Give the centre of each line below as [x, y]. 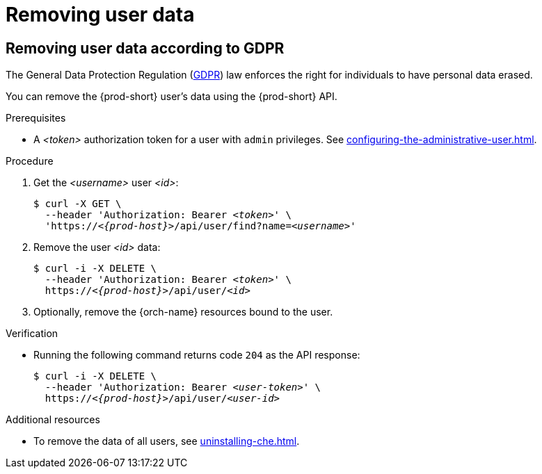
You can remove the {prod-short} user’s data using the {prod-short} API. [172, 97]
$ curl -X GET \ [78, 204]
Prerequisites [36, 118]
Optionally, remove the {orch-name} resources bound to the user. [183, 312]
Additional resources [53, 420]
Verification [32, 334]
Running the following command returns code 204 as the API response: [197, 355]
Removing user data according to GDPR [145, 48]
